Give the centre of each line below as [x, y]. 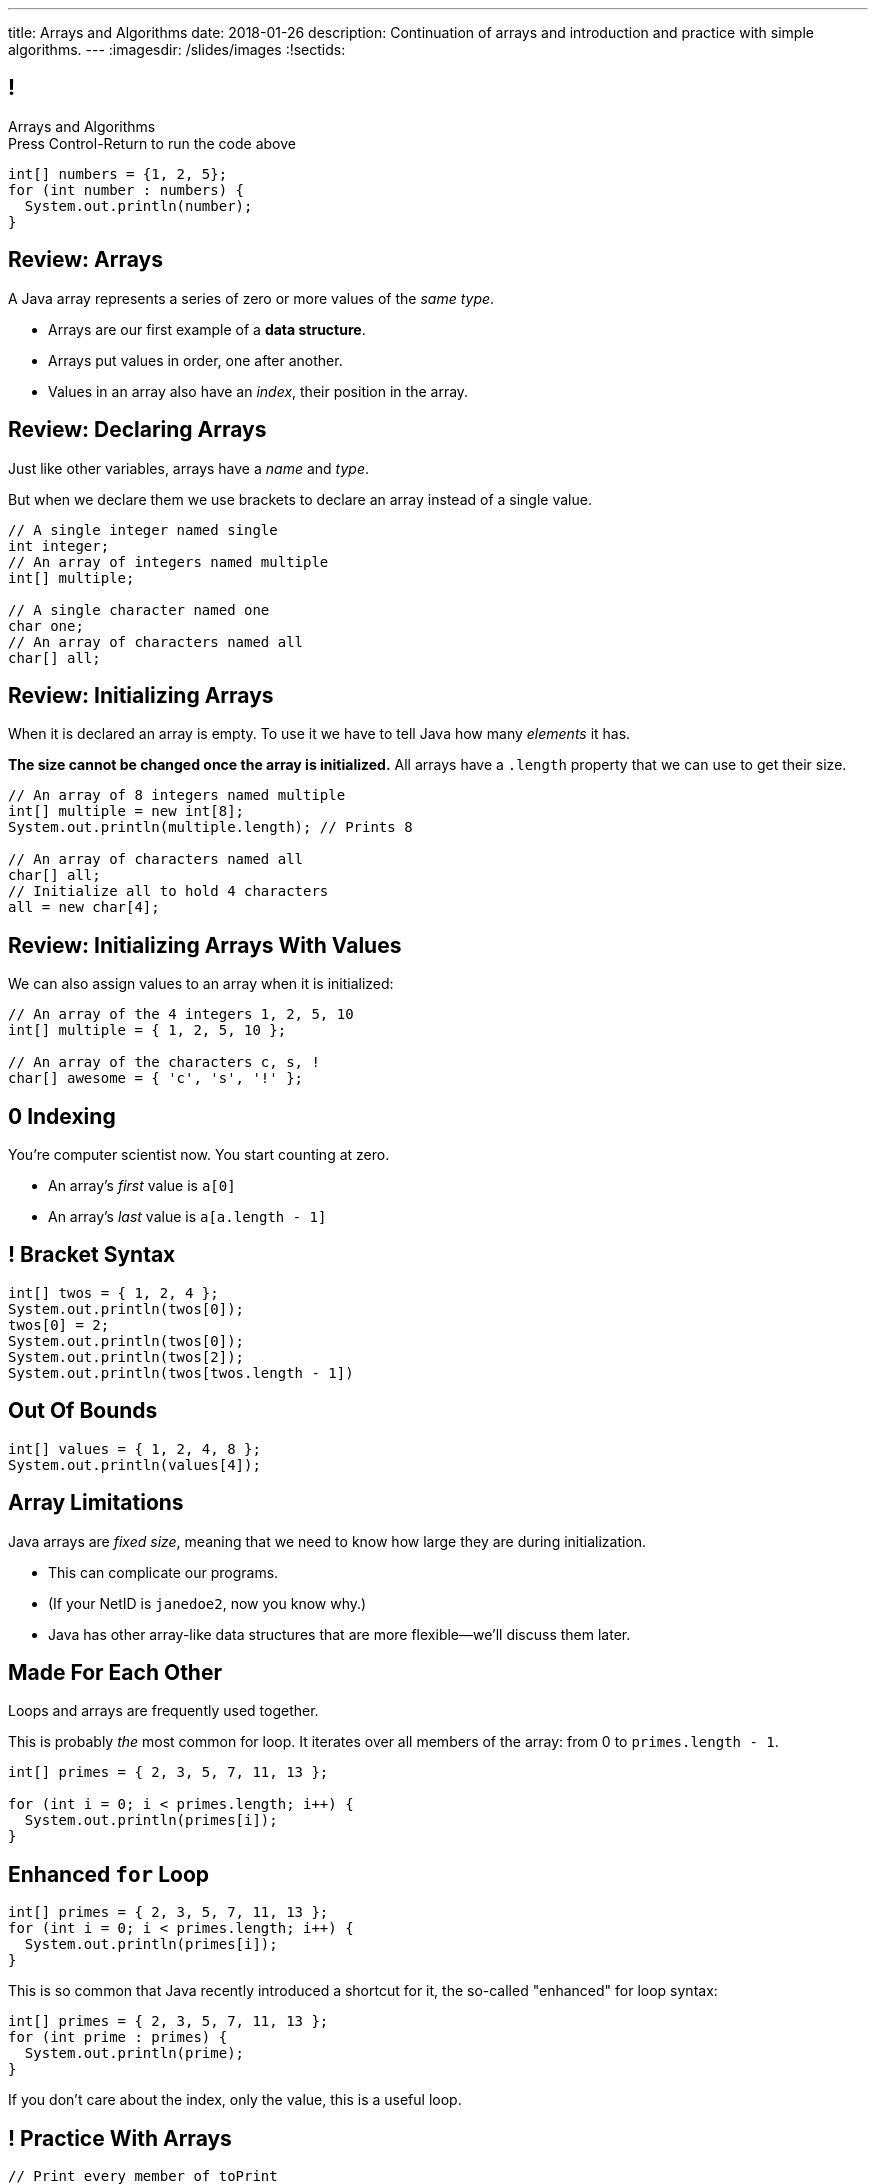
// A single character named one [139, 609]
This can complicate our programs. [163, 1572]
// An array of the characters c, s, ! [164, 1062]
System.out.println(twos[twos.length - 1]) [181, 1372]
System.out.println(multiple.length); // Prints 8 [210, 827]
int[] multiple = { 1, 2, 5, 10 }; [147, 1030]
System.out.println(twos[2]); [126, 1356]
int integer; [59, 545]
